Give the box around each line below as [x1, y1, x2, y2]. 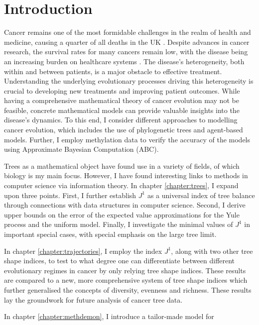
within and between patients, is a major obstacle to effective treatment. [4, 66, 222, 76]
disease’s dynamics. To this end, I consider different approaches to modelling [4, 114, 238, 125]
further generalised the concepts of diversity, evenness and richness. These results [4, 284, 252, 295]
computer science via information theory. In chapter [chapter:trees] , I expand [4, 180, 239, 191]
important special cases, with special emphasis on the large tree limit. [4, 229, 217, 239]
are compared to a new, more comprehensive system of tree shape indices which [4, 275, 248, 285]
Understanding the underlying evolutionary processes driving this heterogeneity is [4, 76, 254, 86]
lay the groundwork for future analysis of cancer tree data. [4, 294, 183, 305]
